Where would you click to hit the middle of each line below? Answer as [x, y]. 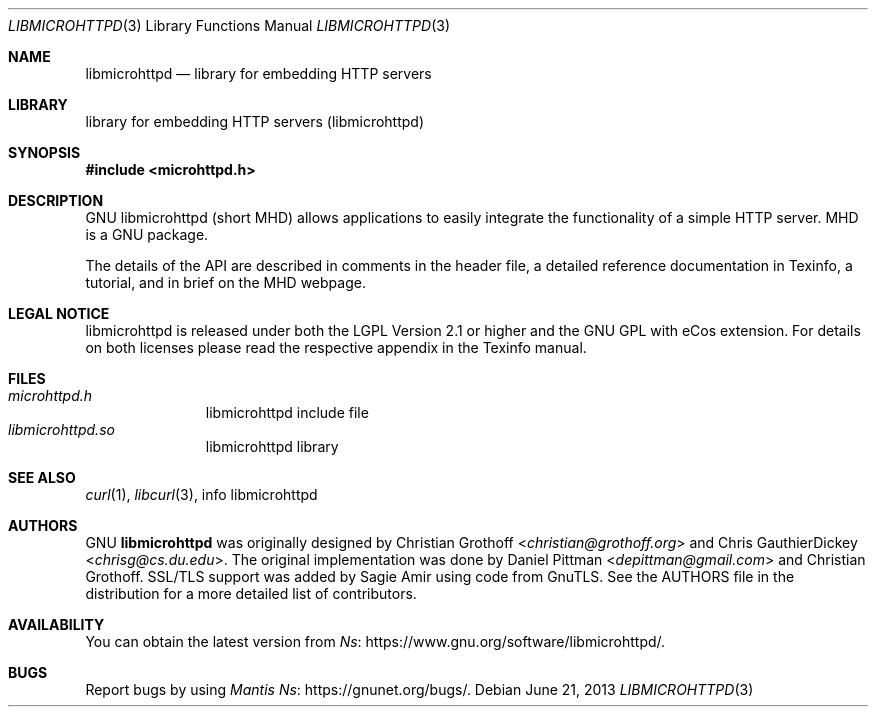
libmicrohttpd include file [287, 412]
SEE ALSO [42, 477]
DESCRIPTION [56, 200]
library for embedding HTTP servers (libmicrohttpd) [255, 121]
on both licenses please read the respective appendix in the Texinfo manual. [336, 347]
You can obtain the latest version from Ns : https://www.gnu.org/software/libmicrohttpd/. [375, 641]
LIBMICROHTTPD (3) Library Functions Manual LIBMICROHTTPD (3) [229, 25]
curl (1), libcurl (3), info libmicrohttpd [201, 494]
